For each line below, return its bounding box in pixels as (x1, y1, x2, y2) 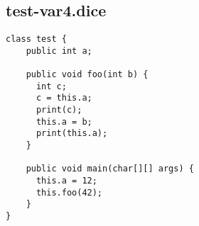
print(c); (36, 105, 82, 115)
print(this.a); (36, 128, 108, 139)
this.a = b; (36, 116, 92, 127)
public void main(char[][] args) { (26, 164, 194, 174)
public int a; (26, 45, 92, 56)
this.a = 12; (36, 176, 97, 186)
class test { (6, 34, 67, 45)
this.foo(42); (36, 187, 103, 198)
